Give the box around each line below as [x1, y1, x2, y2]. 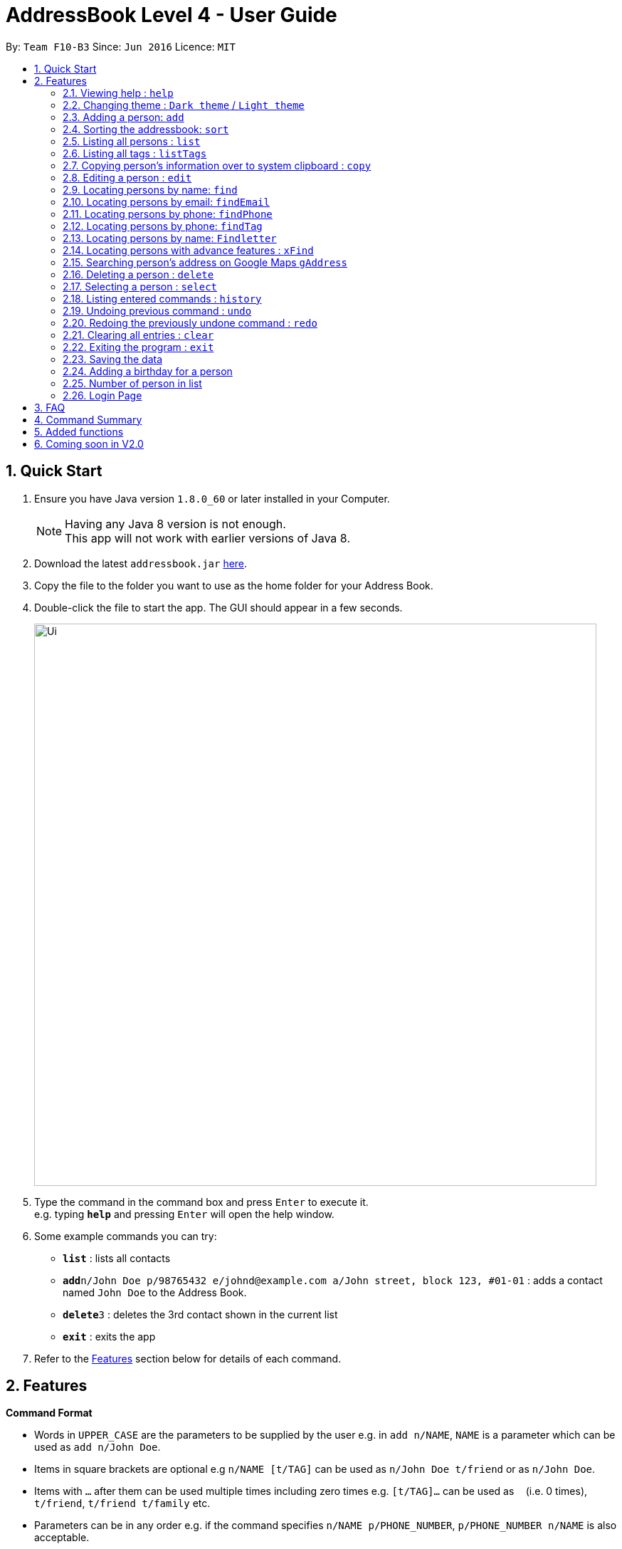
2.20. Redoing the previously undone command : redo [63, 316, 317, 329]
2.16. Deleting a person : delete [63, 268, 214, 280]
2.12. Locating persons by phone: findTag [63, 219, 263, 232]
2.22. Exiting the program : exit [63, 340, 214, 353]
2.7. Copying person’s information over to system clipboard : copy [63, 159, 371, 172]
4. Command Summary [34, 413, 142, 426]
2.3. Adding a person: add [63, 110, 184, 123]
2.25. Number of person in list [63, 377, 202, 389]
